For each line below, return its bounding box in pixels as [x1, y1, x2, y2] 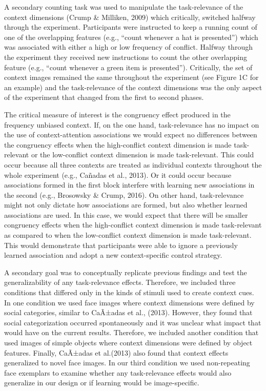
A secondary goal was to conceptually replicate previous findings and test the [4, 266, 247, 277]
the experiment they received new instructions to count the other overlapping [4, 51, 248, 62]
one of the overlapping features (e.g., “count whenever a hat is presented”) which [4, 31, 258, 42]
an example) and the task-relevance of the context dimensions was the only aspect [4, 81, 262, 92]
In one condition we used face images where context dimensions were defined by [4, 297, 255, 307]
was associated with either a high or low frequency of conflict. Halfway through [4, 42, 253, 52]
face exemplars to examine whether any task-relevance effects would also [4, 367, 232, 378]
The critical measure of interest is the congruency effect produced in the [4, 109, 231, 119]
